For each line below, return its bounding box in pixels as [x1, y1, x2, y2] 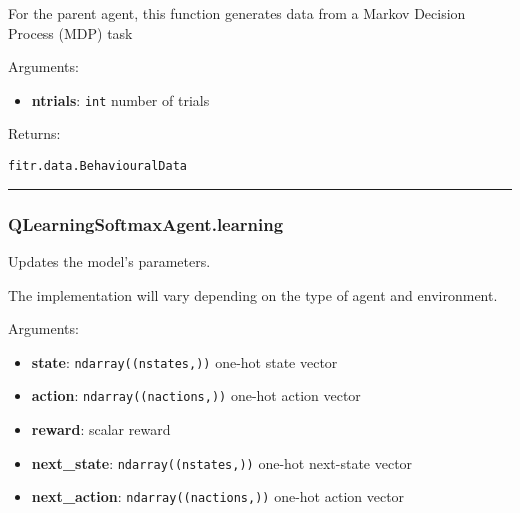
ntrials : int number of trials [31, 89, 210, 110]
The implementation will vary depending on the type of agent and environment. [8, 284, 498, 305]
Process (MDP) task [8, 22, 133, 43]
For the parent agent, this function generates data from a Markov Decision [8, 3, 466, 23]
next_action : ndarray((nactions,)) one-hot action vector [31, 486, 405, 507]
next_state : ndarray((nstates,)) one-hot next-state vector [31, 452, 413, 473]
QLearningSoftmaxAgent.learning [8, 211, 284, 236]
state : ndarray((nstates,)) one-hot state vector [31, 351, 338, 372]
